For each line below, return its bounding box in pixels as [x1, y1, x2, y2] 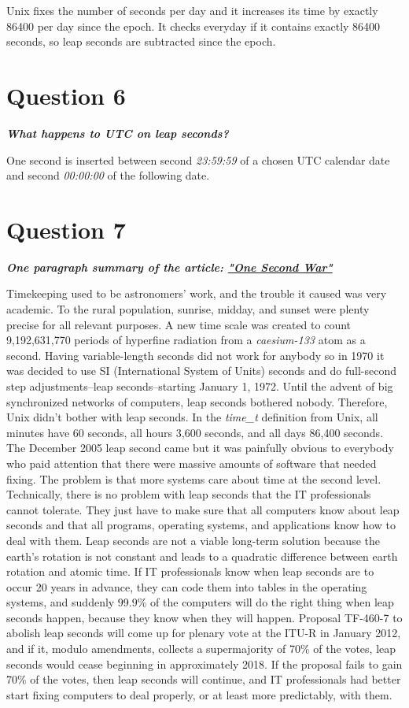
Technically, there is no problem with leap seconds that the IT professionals [6, 486, 371, 502]
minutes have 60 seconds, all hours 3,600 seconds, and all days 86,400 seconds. [6, 424, 384, 440]
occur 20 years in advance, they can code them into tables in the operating [6, 578, 367, 595]
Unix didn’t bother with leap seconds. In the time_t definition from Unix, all [6, 409, 378, 425]
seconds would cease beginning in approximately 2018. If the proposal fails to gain [6, 655, 403, 672]
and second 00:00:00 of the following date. [6, 167, 210, 183]
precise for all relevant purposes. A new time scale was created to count [6, 316, 352, 332]
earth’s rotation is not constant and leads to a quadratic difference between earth [6, 547, 398, 564]
